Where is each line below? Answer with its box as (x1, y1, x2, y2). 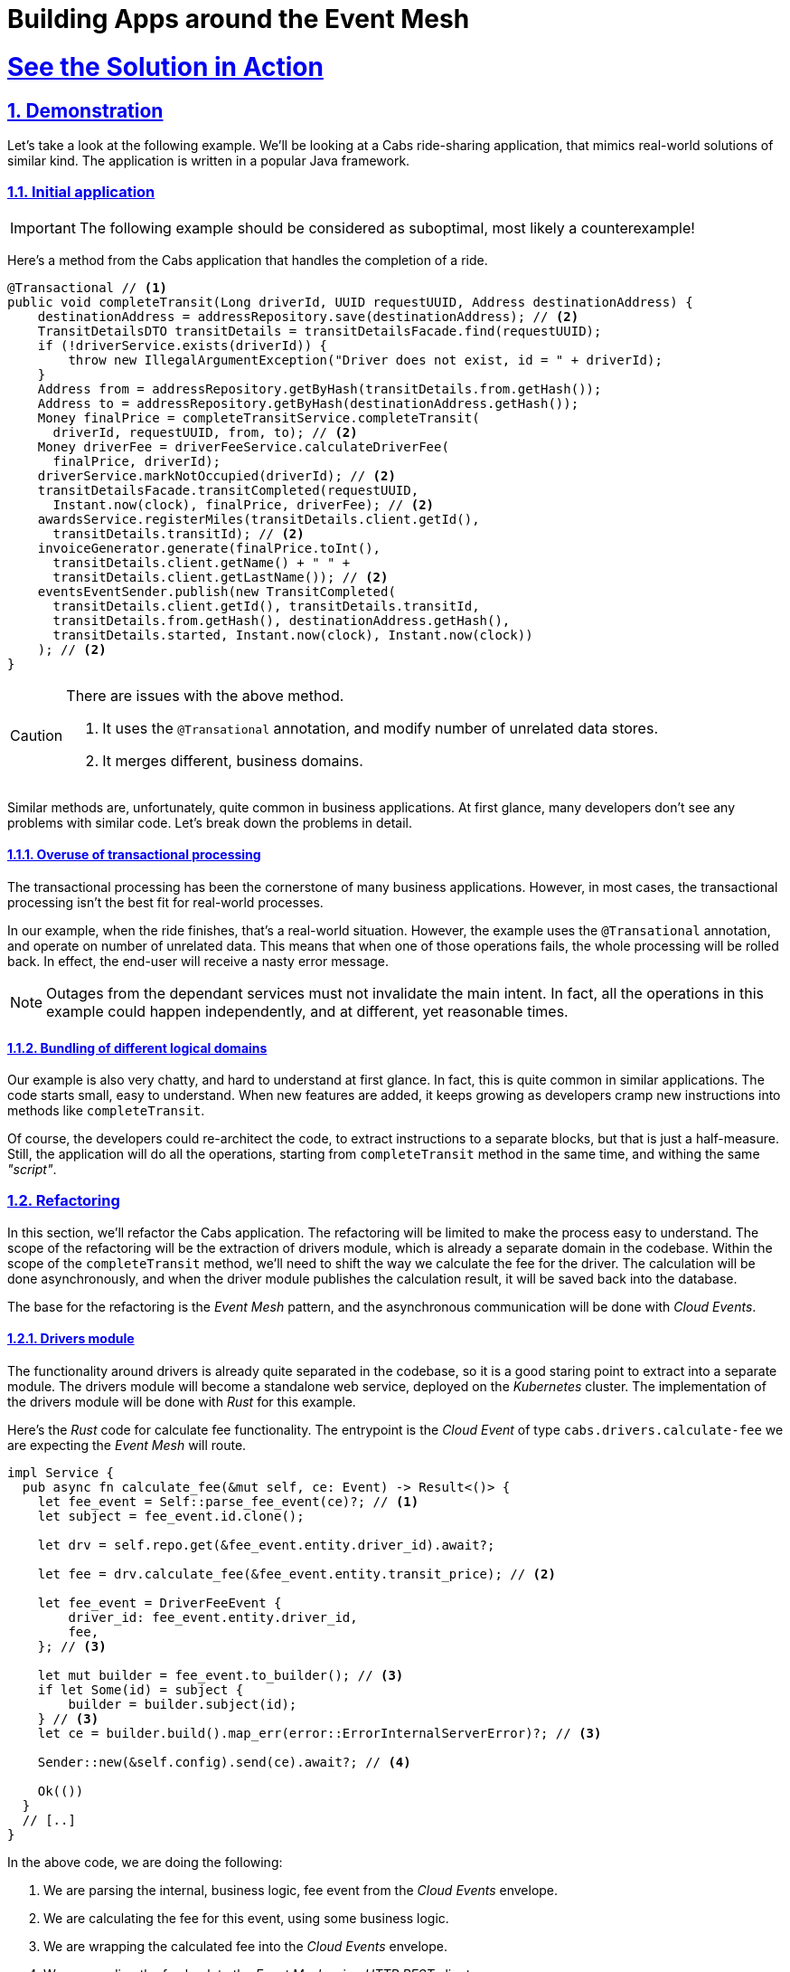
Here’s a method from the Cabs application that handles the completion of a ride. (7, 251, 488, 268)
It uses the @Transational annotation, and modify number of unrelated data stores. (102, 718, 658, 737)
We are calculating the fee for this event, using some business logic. (43, 1910, 449, 1927)
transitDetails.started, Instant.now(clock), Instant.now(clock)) (52, 627, 533, 642)
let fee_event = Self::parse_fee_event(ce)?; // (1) (37, 1494, 419, 1510)
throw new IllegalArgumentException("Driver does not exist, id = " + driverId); (68, 352, 663, 367)
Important (10, 218, 76, 237)
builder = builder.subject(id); (68, 1697, 297, 1712)
